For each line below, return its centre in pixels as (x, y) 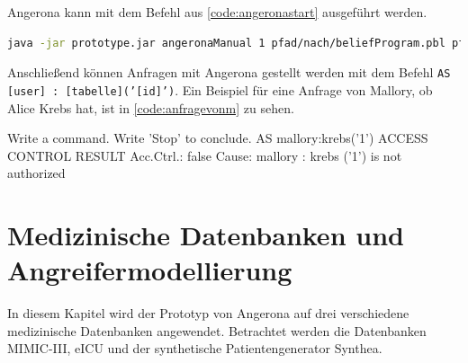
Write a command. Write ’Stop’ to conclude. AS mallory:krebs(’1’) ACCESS (218, 138)
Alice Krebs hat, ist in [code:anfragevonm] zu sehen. (151, 107)
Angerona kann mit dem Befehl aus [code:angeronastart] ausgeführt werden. (217, 12)
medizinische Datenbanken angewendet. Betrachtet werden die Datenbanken (217, 330)
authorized (36, 173)
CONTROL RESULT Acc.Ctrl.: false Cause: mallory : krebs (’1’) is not (205, 155)
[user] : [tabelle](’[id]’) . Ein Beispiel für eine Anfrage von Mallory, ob (220, 89)
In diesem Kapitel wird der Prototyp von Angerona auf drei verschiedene (208, 313)
